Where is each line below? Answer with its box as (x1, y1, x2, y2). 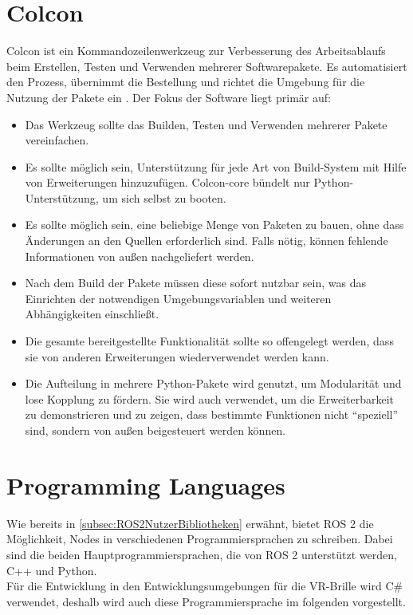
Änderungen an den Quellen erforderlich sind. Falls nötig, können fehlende (25, 232, 388, 249)
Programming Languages (6, 468, 285, 501)
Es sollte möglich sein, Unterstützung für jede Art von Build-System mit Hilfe (25, 158, 407, 175)
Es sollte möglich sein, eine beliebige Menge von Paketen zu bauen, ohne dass (25, 216, 404, 233)
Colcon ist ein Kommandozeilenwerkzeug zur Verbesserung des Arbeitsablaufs (6, 42, 386, 59)
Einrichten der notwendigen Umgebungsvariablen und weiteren (25, 290, 332, 306)
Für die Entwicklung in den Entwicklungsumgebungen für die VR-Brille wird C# (6, 578, 403, 594)
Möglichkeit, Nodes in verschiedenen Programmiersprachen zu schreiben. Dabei (6, 530, 393, 547)
